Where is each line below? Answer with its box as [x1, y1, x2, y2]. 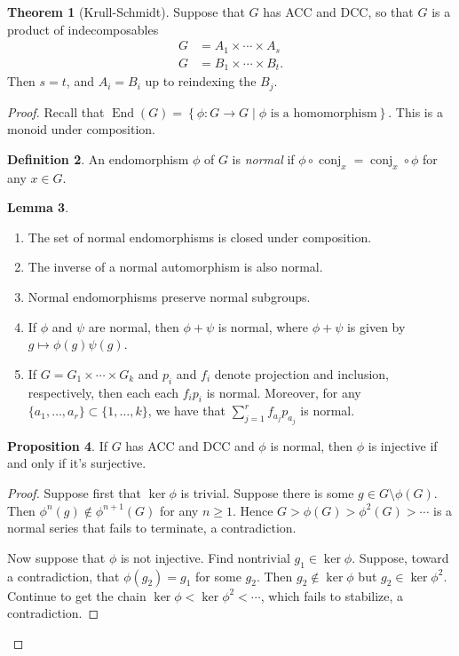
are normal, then [88, 317, 179, 336]
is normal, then [270, 436, 353, 454]
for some [195, 566, 241, 585]
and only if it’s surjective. [7, 454, 146, 472]
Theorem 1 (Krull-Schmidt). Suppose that [7, 3, 245, 20]
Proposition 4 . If [7, 436, 107, 454]
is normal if [232, 149, 295, 168]
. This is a [388, 102, 443, 121]
